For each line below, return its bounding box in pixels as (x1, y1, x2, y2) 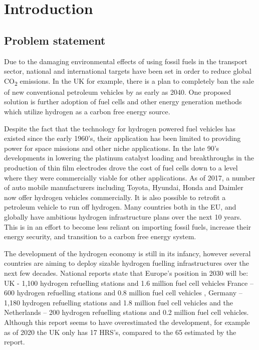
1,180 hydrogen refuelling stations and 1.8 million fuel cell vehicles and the (4, 297, 233, 307)
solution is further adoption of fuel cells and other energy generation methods (4, 96, 242, 107)
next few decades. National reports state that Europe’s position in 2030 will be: (4, 267, 248, 278)
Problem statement (4, 32, 106, 48)
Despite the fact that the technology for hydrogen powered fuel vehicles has (4, 123, 236, 133)
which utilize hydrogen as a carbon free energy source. (4, 106, 170, 117)
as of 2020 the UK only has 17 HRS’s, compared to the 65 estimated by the (4, 326, 236, 337)
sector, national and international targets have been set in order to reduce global (4, 66, 251, 76)
